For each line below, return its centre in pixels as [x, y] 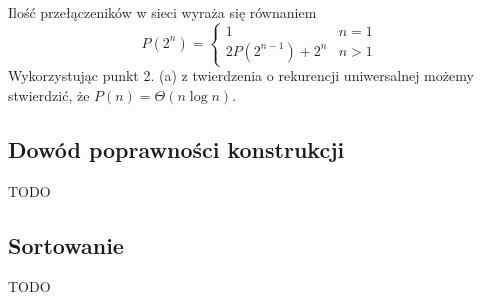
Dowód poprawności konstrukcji [176, 148]
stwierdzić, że [49, 94]
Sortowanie [66, 244]
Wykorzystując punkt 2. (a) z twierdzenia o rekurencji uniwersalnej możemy [241, 75]
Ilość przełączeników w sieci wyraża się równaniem [162, 12]
